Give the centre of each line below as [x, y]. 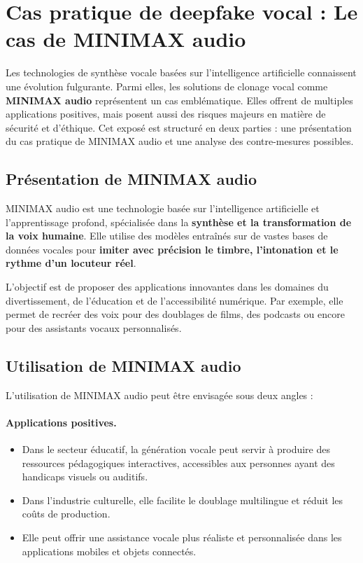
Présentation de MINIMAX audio [131, 179]
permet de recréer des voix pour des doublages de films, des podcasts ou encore [175, 314]
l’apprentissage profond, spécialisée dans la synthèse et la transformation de [179, 222]
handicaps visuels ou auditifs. [85, 477]
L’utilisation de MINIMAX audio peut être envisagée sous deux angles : [159, 395]
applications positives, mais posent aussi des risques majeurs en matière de [166, 114]
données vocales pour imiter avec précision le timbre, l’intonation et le [172, 249]
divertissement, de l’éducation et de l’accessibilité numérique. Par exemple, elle [175, 300]
